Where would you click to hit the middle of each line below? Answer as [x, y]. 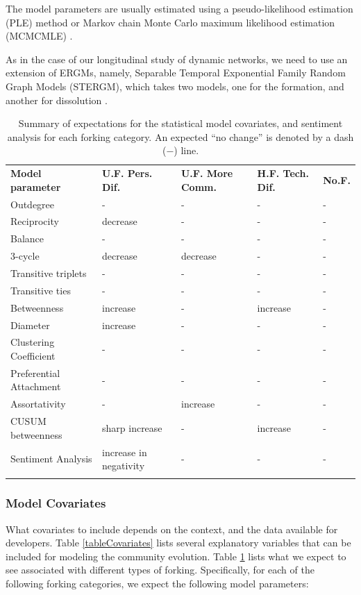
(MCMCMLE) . [39, 36]
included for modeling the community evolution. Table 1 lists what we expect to [176, 556]
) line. [186, 150]
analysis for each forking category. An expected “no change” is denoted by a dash [180, 136]
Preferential [35, 372]
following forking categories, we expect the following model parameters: [157, 584]
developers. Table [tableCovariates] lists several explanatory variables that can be [178, 543]
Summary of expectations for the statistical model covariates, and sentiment [180, 123]
